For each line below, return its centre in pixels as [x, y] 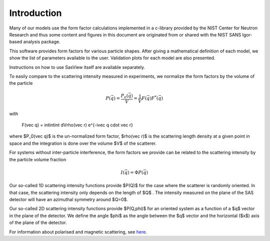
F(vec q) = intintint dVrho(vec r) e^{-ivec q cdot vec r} [77, 125]
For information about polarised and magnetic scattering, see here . [78, 232]
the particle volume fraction [38, 159]
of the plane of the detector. [38, 223]
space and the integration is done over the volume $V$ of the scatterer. [83, 143]
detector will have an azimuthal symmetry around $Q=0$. [69, 199]
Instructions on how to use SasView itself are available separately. [77, 67]
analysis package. [42, 42]
